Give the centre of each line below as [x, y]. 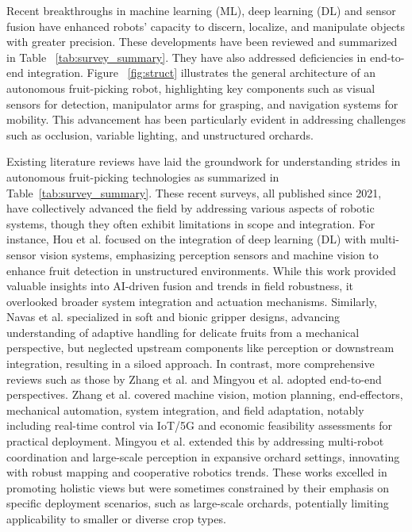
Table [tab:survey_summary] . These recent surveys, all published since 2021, [194, 192]
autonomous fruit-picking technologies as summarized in [143, 176]
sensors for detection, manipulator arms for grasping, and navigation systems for [202, 103]
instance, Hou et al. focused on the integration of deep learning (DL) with [187, 239]
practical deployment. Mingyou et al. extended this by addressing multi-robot [195, 441]
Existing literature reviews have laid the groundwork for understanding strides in [204, 161]
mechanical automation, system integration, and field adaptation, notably [185, 410]
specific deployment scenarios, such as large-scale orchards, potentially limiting [198, 503]
